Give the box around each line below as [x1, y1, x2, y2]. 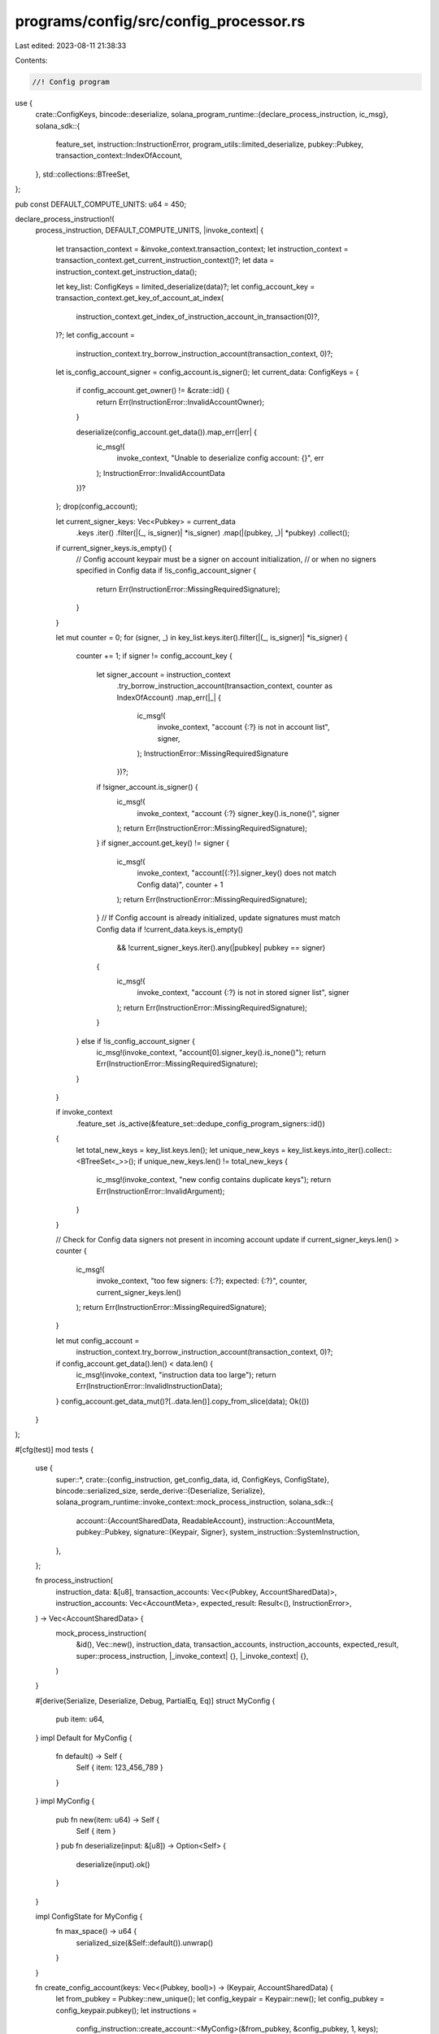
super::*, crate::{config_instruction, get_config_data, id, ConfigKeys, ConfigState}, [55, 1474, 329, 1484]
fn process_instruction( [35, 1575, 114, 1586]
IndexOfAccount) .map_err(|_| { [116, 692, 221, 702]
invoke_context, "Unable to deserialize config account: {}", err [116, 453, 324, 463]
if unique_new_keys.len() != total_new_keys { [137, 1156, 289, 1167]
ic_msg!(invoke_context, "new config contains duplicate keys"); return [96, 1175, 332, 1185]
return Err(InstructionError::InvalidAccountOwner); [96, 397, 265, 407]
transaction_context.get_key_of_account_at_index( [55, 293, 224, 303]
